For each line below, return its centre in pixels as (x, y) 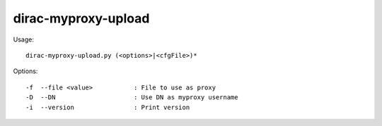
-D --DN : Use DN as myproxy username (132, 97)
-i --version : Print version (108, 107)
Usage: (24, 39)
